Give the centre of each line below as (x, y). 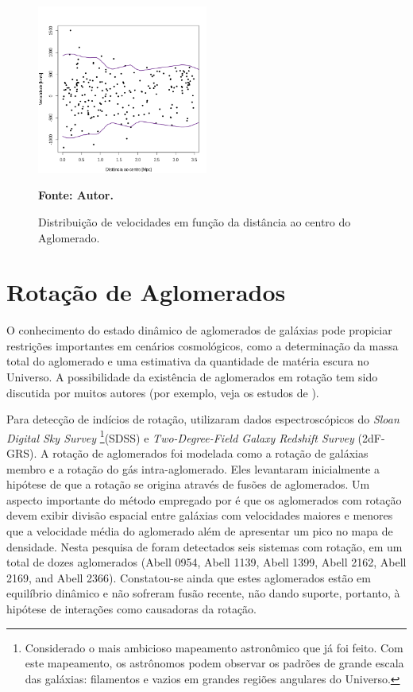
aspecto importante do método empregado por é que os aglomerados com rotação (204, 499)
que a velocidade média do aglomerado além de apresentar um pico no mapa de (200, 531)
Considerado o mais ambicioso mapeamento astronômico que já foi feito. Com (214, 647)
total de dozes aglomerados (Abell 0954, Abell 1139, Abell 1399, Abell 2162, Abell (206, 562)
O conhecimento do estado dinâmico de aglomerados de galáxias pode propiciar (199, 330)
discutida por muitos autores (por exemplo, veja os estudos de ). (163, 392)
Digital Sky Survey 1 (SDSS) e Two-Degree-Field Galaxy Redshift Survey (180, 436)
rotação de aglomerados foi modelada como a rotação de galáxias (210, 453)
